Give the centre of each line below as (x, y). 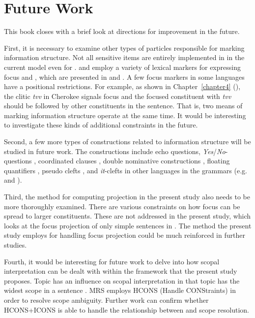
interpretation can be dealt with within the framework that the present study (121, 271)
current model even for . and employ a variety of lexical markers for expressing (122, 67)
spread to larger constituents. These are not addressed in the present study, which (127, 216)
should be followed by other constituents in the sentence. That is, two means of (123, 106)
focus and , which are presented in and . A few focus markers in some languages (124, 77)
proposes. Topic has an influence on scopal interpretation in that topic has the (122, 280)
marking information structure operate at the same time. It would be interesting (125, 115)
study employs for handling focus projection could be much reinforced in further (125, 235)
